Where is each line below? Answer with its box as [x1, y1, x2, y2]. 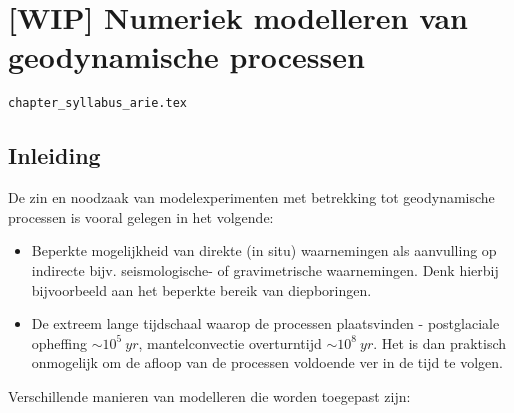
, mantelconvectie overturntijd [138, 332, 322, 353]
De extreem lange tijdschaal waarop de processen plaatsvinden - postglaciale [31, 313, 500, 334]
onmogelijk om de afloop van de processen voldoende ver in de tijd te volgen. [31, 352, 503, 373]
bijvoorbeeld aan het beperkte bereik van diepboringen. [31, 279, 372, 300]
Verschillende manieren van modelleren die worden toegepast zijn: [8, 385, 411, 406]
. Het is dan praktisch [373, 332, 507, 353]
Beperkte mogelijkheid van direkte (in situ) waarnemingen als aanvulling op [31, 240, 497, 261]
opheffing [31, 332, 88, 353]
